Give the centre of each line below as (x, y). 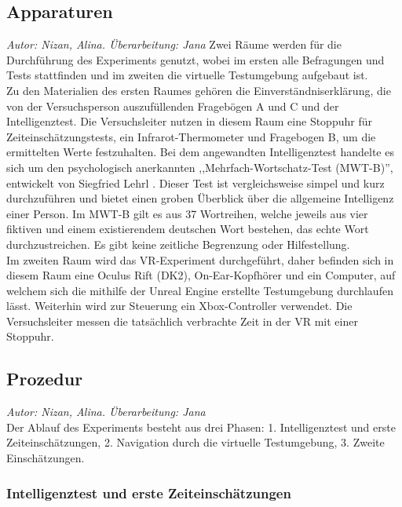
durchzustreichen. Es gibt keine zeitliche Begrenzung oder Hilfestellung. (178, 244)
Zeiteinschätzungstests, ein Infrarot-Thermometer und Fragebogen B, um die (191, 136)
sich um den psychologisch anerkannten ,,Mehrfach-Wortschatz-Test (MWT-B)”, (200, 167)
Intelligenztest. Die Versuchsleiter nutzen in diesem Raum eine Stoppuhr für (189, 121)
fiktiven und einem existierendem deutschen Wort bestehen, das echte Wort (188, 229)
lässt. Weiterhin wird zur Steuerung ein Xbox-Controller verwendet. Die (179, 306)
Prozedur (45, 379)
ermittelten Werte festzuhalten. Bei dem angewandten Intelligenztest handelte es (200, 152)
